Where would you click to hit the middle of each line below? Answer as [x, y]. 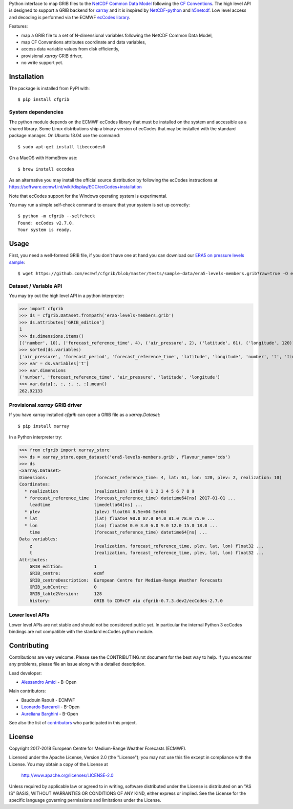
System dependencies [36, 112]
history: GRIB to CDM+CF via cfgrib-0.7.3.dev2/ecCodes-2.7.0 [126, 601]
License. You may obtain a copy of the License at [59, 764]
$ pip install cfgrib [43, 100]
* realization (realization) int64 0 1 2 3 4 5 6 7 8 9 [110, 491]
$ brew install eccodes [46, 169]
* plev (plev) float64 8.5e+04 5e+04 [95, 512]
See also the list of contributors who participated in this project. [73, 723]
